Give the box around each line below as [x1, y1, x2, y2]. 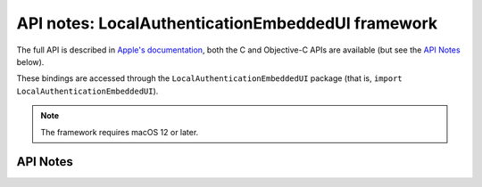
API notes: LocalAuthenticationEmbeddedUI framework [16, 13, 438, 33]
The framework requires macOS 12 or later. [40, 126, 199, 137]
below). [16, 56, 45, 67]
